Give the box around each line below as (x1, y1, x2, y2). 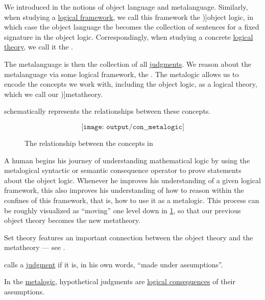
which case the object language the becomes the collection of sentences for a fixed (4, 21, 259, 32)
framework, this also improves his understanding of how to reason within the (4, 185, 244, 195)
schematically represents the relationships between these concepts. (4, 106, 211, 116)
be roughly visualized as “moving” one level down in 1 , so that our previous (4, 205, 241, 215)
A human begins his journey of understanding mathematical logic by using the (4, 155, 250, 165)
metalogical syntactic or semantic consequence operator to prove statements (4, 165, 242, 176)
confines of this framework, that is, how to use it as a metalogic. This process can (4, 194, 259, 205)
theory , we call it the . (4, 41, 73, 52)
